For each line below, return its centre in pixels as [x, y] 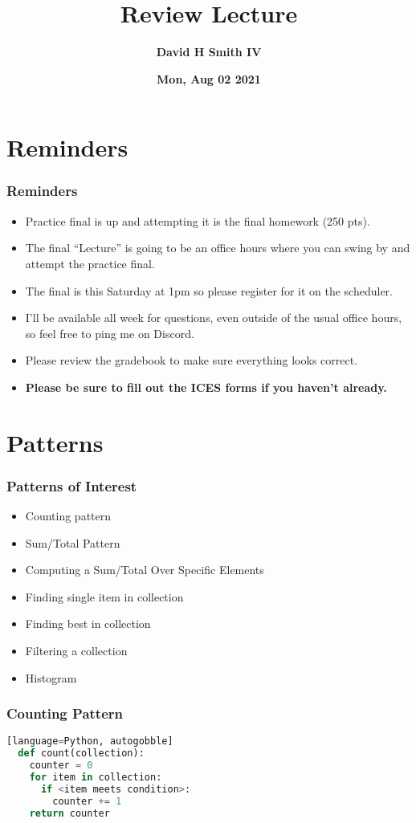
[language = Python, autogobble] [90, 742]
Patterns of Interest [72, 485]
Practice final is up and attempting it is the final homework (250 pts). [198, 220]
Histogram [51, 677]
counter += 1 [87, 801]
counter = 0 [61, 766]
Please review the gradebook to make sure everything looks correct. [192, 360]
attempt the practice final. [90, 263]
